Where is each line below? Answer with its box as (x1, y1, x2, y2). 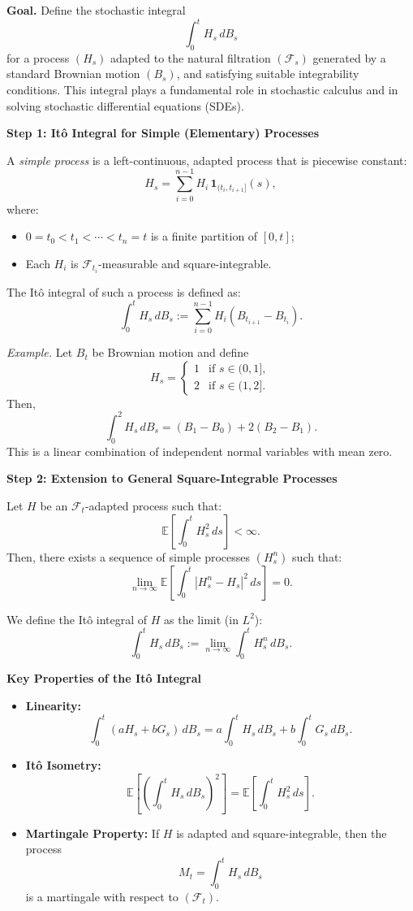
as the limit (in (164, 610, 239, 627)
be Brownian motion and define (92, 344, 249, 361)
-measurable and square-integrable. (98, 254, 272, 271)
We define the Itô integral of (6, 610, 148, 627)
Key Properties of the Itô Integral (6, 670, 202, 687)
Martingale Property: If (25, 824, 160, 841)
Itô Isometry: (25, 756, 101, 773)
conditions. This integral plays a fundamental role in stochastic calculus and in (6, 81, 398, 98)
